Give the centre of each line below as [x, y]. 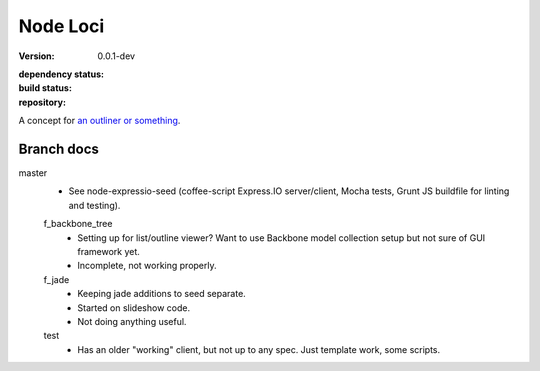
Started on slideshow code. [133, 307]
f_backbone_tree [78, 224]
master [33, 173]
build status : [45, 88]
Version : [36, 56]
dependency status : [61, 74]
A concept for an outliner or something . [99, 121]
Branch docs [59, 148]
